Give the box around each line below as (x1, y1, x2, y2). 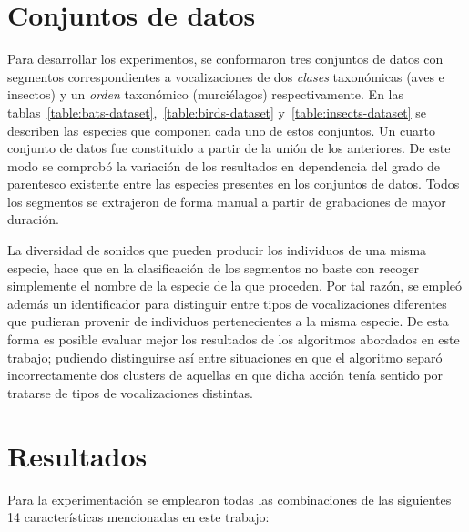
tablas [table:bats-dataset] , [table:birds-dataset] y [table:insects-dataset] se (7, 102, 427, 121)
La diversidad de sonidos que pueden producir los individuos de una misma (7, 240, 427, 260)
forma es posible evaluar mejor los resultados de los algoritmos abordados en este (7, 330, 460, 349)
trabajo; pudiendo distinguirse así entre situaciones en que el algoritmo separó (7, 347, 443, 366)
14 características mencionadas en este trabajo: (7, 507, 270, 527)
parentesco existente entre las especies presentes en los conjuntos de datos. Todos (7, 174, 460, 193)
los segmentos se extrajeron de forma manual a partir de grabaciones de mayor (7, 191, 446, 210)
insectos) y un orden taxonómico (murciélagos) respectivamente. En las (7, 85, 403, 104)
